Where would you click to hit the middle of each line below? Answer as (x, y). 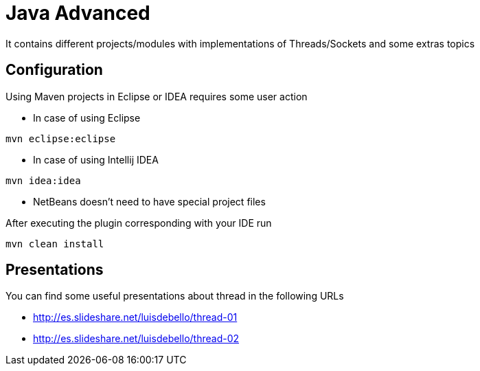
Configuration (54, 70)
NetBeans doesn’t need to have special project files (149, 201)
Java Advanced (78, 13)
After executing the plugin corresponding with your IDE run (139, 223)
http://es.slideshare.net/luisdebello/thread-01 (135, 317)
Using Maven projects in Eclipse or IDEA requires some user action (157, 96)
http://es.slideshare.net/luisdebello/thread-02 (136, 339)
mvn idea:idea (43, 180)
